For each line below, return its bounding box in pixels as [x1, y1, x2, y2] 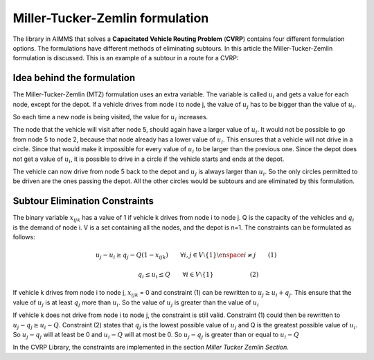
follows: [12, 233, 35, 241]
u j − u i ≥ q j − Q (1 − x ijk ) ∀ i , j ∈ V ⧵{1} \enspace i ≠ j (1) [96, 251, 277, 261]
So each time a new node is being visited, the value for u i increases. [12, 113, 208, 123]
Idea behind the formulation [12, 72, 136, 84]
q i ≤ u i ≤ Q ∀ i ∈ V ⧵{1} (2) [137, 271, 259, 280]
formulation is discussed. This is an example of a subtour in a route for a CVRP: [12, 54, 239, 62]
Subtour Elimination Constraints [12, 195, 154, 207]
